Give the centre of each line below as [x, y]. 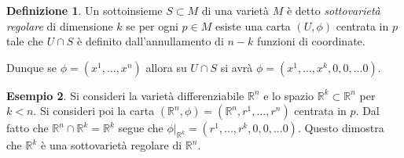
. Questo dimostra [341, 128]
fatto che [28, 128]
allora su [166, 67]
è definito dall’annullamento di [151, 41]
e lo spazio [289, 95]
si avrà [237, 67]
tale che [25, 41]
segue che [141, 128]
